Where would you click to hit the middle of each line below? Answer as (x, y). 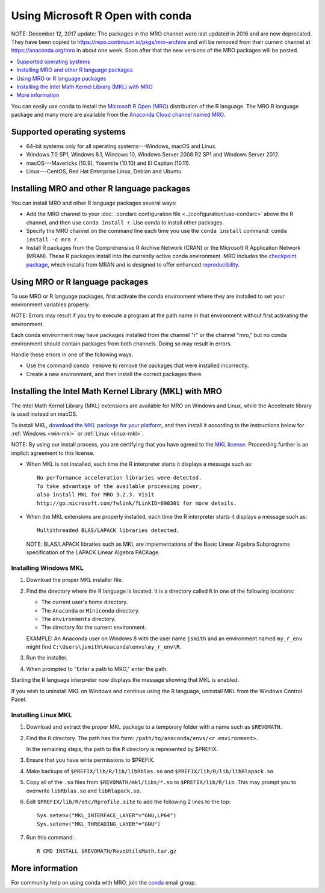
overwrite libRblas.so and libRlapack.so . (84, 791)
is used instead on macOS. (44, 414)
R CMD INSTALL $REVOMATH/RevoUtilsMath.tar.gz (107, 851)
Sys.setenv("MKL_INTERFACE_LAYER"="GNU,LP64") (107, 816)
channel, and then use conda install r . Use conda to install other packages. (125, 222)
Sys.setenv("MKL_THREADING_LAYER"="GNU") (99, 824)
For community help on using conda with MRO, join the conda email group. (104, 883)
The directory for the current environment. (94, 627)
